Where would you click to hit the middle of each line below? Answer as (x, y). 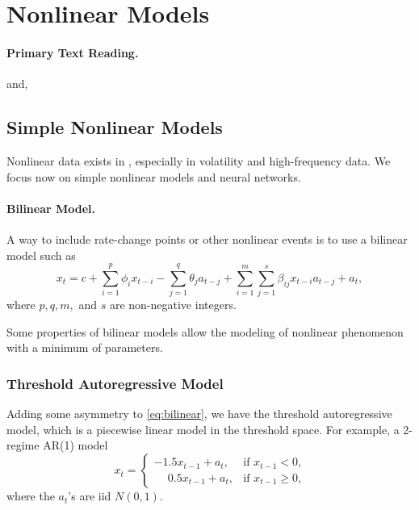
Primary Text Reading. (73, 52)
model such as (41, 255)
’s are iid (90, 496)
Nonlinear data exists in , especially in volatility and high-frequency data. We (199, 160)
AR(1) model (75, 445)
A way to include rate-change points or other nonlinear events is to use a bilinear (207, 238)
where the (31, 496)
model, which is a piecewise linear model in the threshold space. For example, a (203, 429)
